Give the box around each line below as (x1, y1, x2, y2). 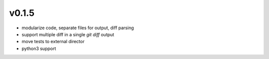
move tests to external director (21, 39, 85, 45)
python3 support (21, 45, 56, 52)
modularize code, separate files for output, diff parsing (21, 25, 134, 31)
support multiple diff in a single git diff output (21, 31, 115, 37)
